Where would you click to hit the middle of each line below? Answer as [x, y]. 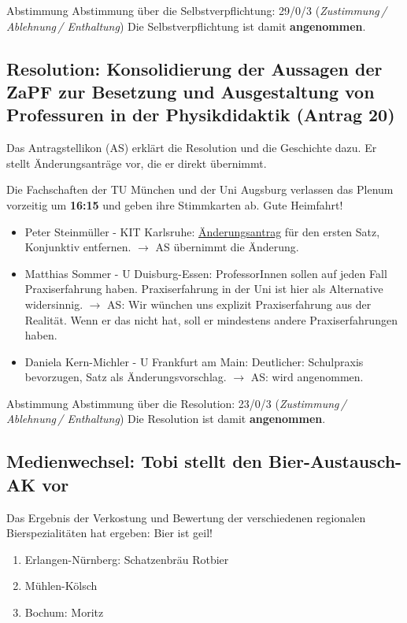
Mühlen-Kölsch [61, 586]
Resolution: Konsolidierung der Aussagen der [194, 68]
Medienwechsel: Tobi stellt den [135, 461]
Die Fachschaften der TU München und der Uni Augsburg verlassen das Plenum [200, 189]
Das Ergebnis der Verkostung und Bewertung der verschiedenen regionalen [186, 517]
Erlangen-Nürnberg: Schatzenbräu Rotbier [127, 559]
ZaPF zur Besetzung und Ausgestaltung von [191, 91]
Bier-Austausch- [335, 461]
